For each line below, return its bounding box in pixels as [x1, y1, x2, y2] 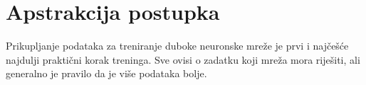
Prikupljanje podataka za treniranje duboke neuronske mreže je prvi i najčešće [6, 38, 349, 53]
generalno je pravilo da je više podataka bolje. [6, 66, 207, 81]
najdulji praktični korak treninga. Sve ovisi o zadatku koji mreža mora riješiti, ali [6, 52, 360, 67]
